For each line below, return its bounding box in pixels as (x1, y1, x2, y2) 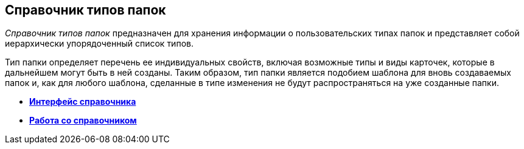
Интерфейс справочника (29, 96, 136, 107)
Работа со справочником (29, 115, 137, 126)
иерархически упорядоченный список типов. (5, 38, 194, 49)
